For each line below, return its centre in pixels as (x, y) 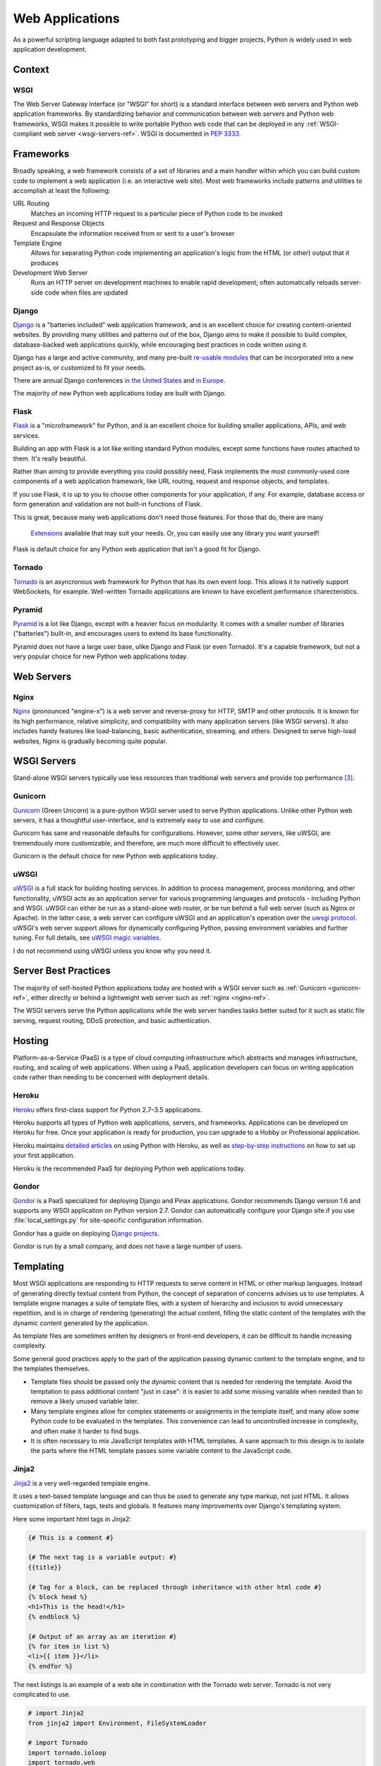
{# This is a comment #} (71, 1537)
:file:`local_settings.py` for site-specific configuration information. (108, 1220)
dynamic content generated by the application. (81, 1323)
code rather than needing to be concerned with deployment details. (111, 1077)
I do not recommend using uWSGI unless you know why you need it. (112, 951)
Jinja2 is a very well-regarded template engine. (81, 1483)
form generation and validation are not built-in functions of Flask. (108, 504)
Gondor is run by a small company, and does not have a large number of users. (128, 1246)
